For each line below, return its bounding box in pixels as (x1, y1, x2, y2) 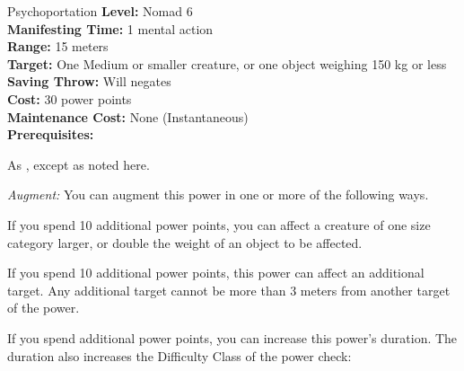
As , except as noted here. (7, 155, 150, 173)
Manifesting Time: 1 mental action (7, 19, 214, 38)
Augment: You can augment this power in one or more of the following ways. (7, 185, 429, 204)
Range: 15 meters (7, 37, 109, 56)
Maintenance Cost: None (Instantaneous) (7, 107, 249, 126)
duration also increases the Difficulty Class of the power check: (7, 346, 352, 365)
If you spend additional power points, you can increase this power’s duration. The (7, 328, 458, 347)
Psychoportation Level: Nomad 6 (7, 2, 193, 20)
